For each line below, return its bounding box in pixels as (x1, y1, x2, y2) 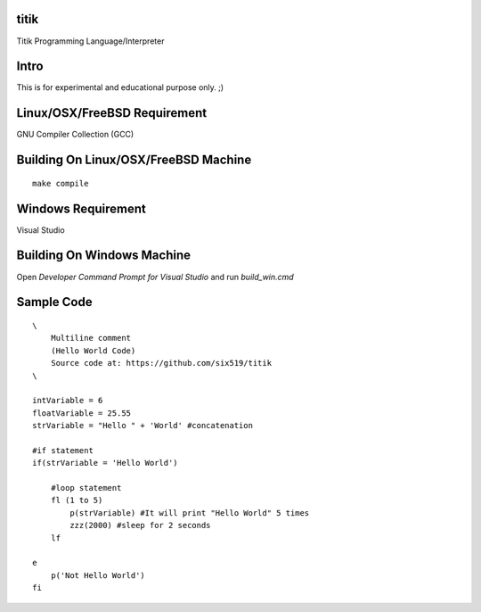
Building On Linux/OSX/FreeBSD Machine (16, 153, 252, 168)
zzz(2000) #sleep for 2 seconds (69, 520, 211, 531)
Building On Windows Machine (16, 248, 192, 263)
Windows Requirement (16, 201, 147, 216)
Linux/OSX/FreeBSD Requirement (16, 105, 208, 120)
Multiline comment (50, 333, 132, 343)
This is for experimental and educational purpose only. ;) (16, 82, 224, 93)
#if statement (32, 445, 94, 455)
